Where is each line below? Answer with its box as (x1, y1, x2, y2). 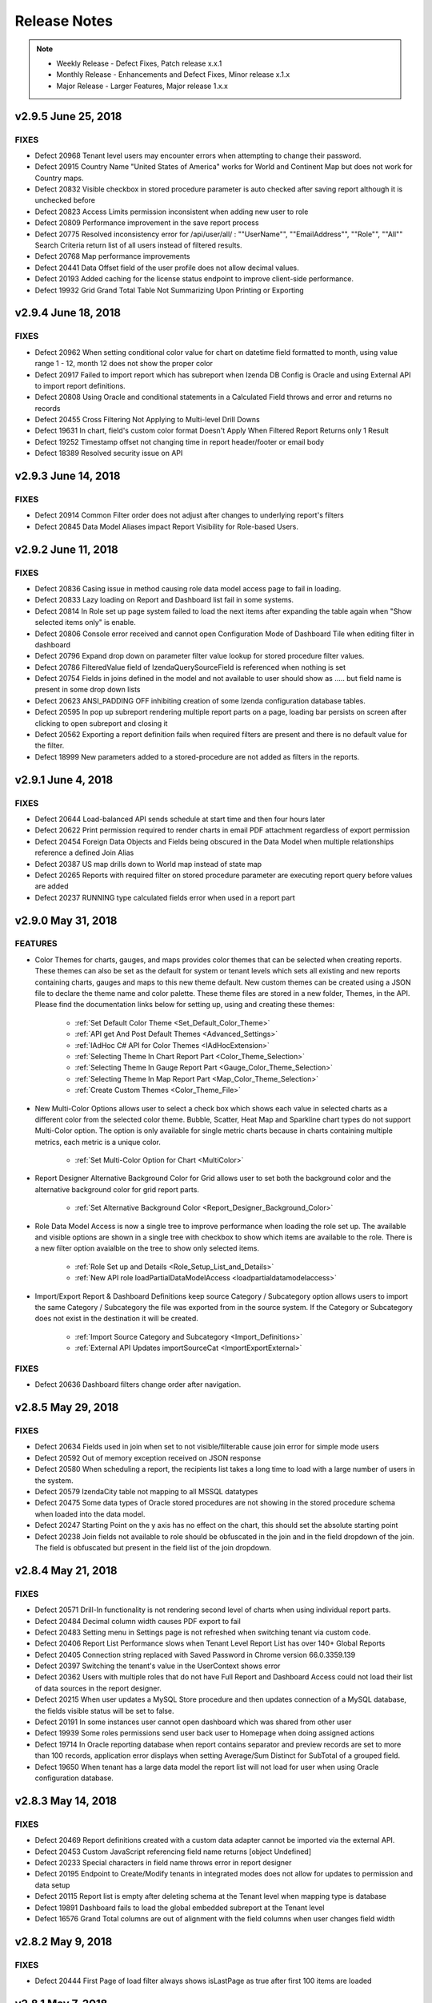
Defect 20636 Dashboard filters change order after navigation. (34, 1380, 242, 1389)
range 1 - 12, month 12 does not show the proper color (34, 359, 214, 369)
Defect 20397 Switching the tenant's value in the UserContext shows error (34, 1661, 281, 1671)
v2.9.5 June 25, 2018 (14, 109, 122, 123)
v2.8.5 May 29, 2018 (14, 1400, 119, 1414)
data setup (34, 1880, 70, 1890)
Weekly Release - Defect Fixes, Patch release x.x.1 (56, 58, 222, 68)
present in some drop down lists (34, 685, 141, 695)
